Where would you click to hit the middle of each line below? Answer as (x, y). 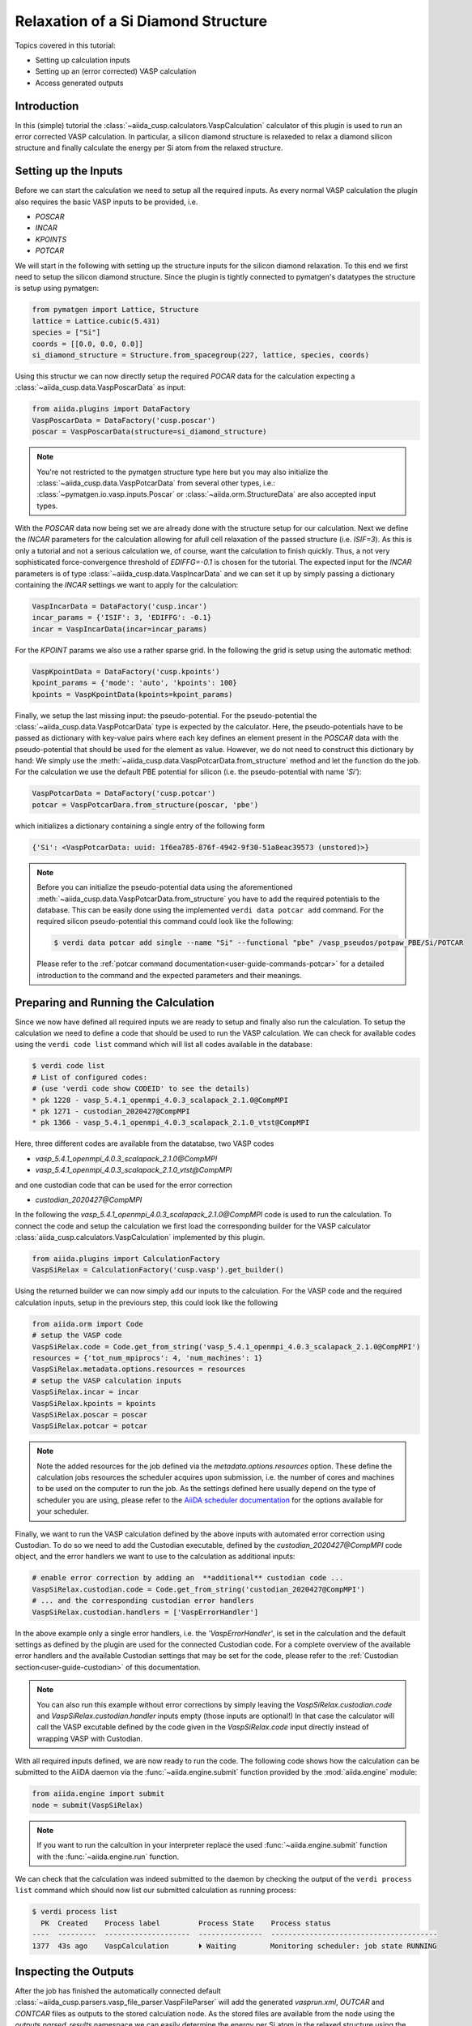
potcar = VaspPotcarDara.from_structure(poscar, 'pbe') (145, 805)
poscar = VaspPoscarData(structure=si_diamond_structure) (149, 432)
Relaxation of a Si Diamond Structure (141, 21)
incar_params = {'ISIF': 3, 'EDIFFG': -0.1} (122, 618)
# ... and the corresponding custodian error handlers (143, 1601)
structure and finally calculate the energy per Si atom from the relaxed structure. (149, 148)
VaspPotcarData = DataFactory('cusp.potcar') (124, 793)
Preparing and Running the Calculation (115, 1002)
